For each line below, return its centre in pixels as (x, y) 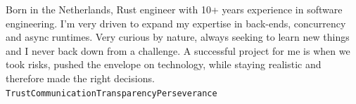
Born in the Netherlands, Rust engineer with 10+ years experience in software (174, 9)
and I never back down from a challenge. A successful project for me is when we (178, 50)
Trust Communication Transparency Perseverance (112, 93)
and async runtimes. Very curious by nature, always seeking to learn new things (178, 37)
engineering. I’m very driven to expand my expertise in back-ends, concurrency (176, 23)
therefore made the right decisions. (80, 78)
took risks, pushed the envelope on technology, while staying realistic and (164, 64)
